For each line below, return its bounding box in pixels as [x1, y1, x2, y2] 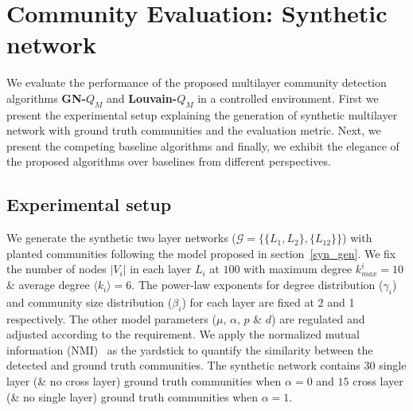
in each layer [130, 260, 192, 277]
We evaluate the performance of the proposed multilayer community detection [6, 74, 387, 91]
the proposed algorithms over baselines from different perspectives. [6, 153, 331, 170]
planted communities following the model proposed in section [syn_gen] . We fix [6, 245, 396, 261]
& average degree [6, 276, 90, 293]
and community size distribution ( [6, 293, 173, 310]
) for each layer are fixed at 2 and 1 [181, 293, 355, 310]
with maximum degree [244, 260, 353, 277]
